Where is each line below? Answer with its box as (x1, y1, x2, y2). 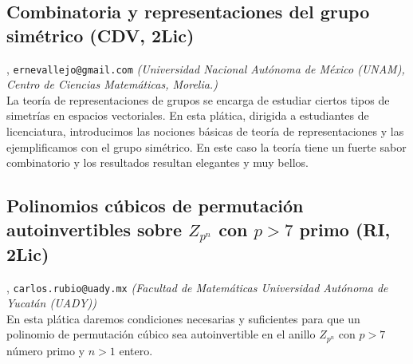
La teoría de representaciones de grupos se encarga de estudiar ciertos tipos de (6, 91, 390, 108)
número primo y (6, 342, 85, 358)
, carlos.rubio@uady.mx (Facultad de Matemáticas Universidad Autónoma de (6, 279, 388, 295)
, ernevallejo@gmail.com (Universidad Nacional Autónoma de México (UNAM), (6, 60, 405, 77)
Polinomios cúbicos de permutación (6, 193, 304, 218)
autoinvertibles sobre (6, 216, 183, 241)
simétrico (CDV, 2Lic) (6, 22, 195, 47)
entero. (119, 342, 153, 358)
